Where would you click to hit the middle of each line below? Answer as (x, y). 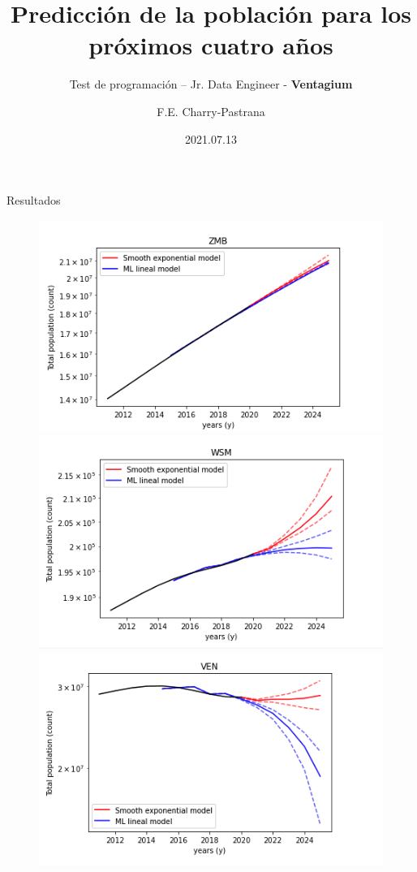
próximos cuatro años (211, 45)
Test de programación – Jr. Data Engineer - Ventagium (211, 84)
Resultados (34, 200)
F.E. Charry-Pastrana (211, 111)
